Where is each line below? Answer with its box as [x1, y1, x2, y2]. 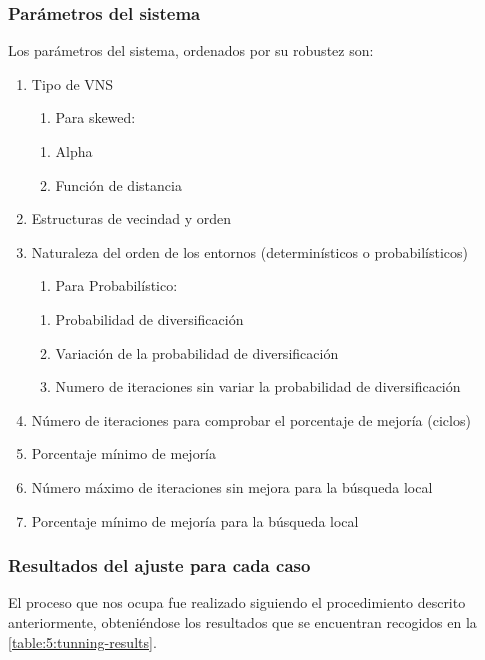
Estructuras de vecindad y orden [31, 208, 232, 229]
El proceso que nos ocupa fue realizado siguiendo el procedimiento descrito [8, 592, 466, 613]
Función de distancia [55, 174, 182, 195]
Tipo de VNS [31, 73, 114, 94]
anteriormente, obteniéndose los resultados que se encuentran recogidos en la [8, 611, 477, 632]
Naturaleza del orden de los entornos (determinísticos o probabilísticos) [31, 241, 469, 262]
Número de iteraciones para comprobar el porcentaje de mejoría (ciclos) [31, 409, 471, 430]
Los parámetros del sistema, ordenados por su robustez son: [8, 40, 374, 61]
